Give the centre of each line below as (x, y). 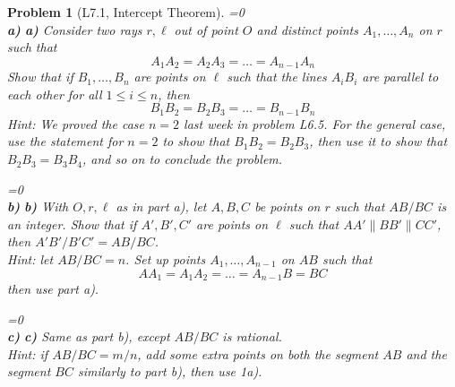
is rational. (252, 336)
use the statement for (65, 141)
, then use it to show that (378, 141)
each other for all (55, 94)
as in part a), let (161, 206)
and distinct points (307, 29)
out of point (206, 29)
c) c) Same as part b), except (89, 336)
